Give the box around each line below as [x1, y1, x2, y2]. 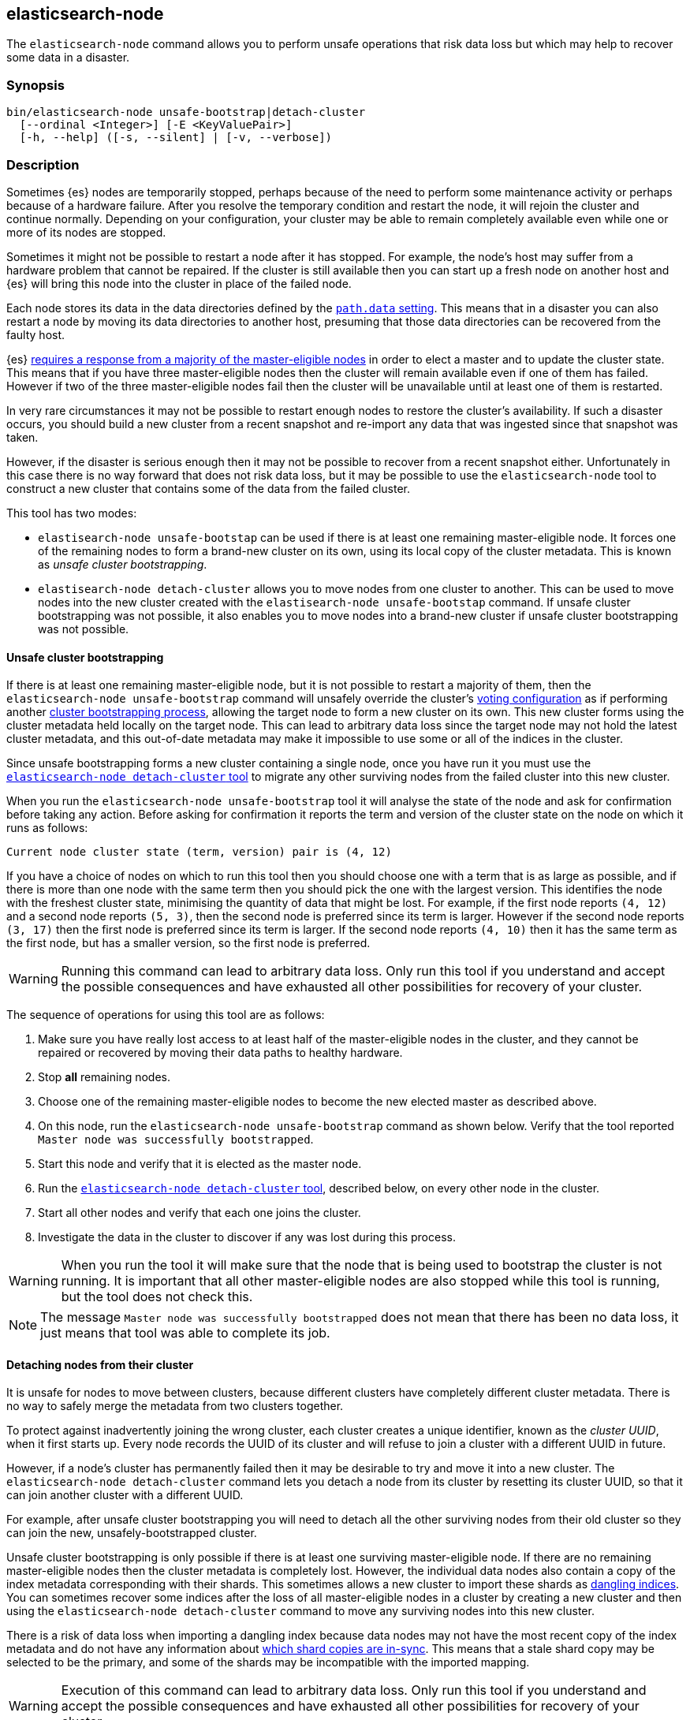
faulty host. [6, 327, 65, 341]
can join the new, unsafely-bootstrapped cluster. [6, 1526, 257, 1540]
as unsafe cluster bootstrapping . [38, 557, 207, 571]
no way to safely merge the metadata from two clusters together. [6, 1399, 344, 1413]
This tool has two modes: [6, 506, 137, 520]
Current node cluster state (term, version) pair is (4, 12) [6, 845, 392, 859]
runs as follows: [6, 821, 88, 835]
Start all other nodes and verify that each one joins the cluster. [38, 1206, 361, 1220]
